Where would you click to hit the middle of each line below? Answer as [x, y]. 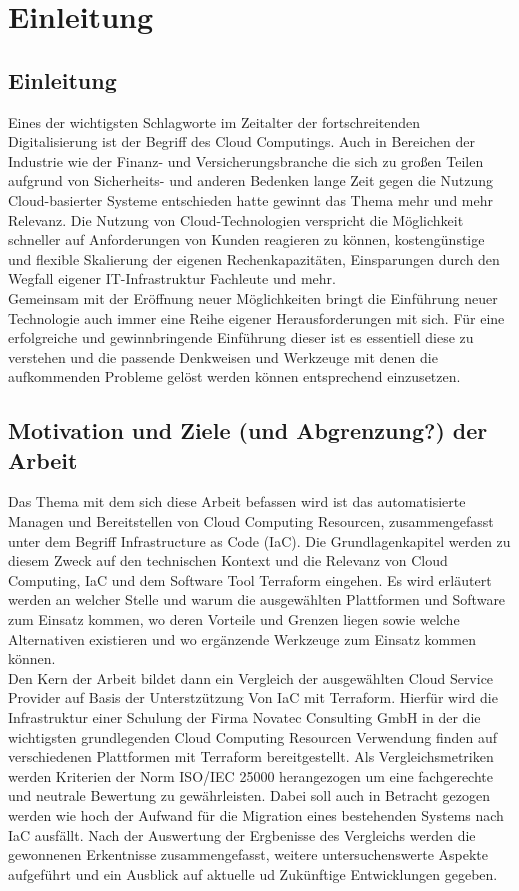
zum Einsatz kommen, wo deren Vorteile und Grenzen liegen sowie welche [234, 619]
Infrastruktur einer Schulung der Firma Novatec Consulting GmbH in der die [244, 717]
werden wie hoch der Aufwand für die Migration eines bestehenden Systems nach [256, 814]
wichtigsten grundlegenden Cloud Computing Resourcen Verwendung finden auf [252, 736]
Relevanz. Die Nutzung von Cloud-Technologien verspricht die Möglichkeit [236, 219]
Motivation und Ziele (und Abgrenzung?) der [248, 430]
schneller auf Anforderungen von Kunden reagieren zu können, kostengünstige [246, 239]
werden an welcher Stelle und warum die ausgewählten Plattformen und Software [257, 599]
